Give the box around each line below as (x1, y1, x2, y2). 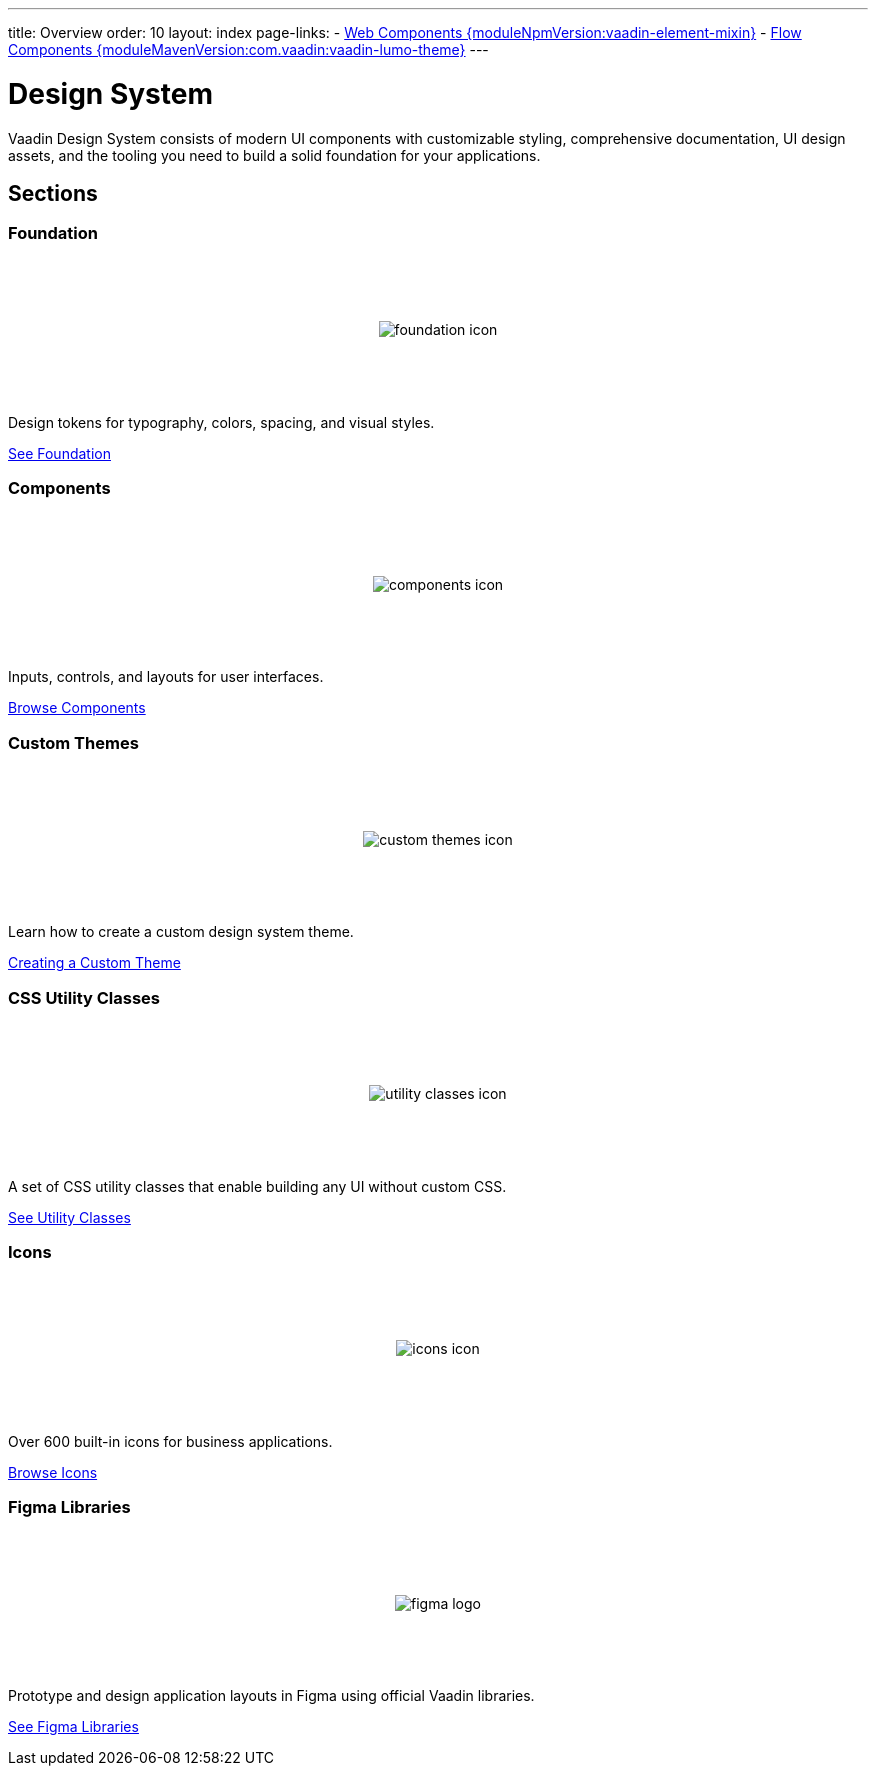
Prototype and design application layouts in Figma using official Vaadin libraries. (8, 1687, 535, 1705)
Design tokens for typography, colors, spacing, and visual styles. (8, 413, 435, 431)
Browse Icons (8, 1463, 98, 1481)
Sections (8, 180, 98, 206)
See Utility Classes (8, 1208, 131, 1226)
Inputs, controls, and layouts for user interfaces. (8, 668, 324, 686)
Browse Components (8, 699, 146, 717)
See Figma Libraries (8, 1718, 139, 1736)
